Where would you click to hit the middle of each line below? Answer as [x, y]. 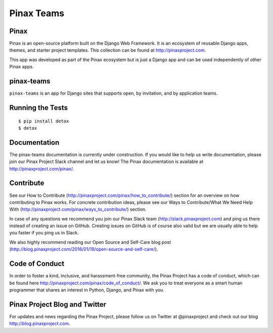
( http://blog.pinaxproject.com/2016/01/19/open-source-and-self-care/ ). [84, 249]
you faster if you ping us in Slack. [44, 233]
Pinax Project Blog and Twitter [58, 304]
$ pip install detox [44, 121]
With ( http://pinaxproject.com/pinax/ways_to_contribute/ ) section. [78, 210]
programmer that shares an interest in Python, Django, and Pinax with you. [87, 290]
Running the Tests [39, 108]
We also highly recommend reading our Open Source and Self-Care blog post [90, 242]
